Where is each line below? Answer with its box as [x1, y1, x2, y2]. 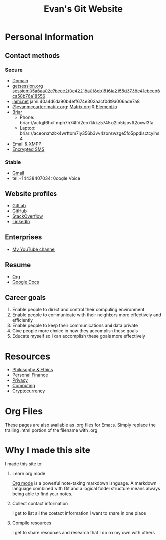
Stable [5, 158, 21, 165]
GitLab [12, 202, 26, 208]
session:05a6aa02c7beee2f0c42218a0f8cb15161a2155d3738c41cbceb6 [12, 88, 160, 94]
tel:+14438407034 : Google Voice [12, 175, 81, 181]
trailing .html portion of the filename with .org [5, 427, 98, 433]
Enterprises [5, 233, 42, 242]
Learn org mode [12, 471, 46, 477]
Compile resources [12, 520, 51, 526]
